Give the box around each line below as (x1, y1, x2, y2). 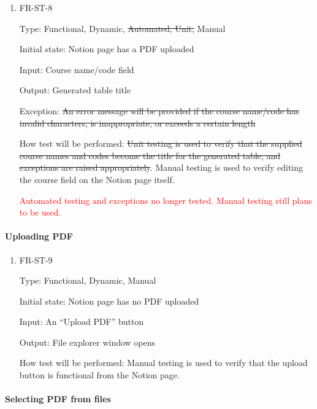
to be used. (19, 206, 61, 219)
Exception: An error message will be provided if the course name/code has (19, 104, 299, 117)
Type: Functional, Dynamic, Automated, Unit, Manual (19, 21, 226, 34)
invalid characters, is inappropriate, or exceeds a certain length (19, 116, 256, 129)
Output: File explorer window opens (19, 335, 156, 348)
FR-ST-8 (19, 1, 53, 14)
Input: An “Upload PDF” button (19, 315, 144, 328)
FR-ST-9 (19, 253, 53, 266)
